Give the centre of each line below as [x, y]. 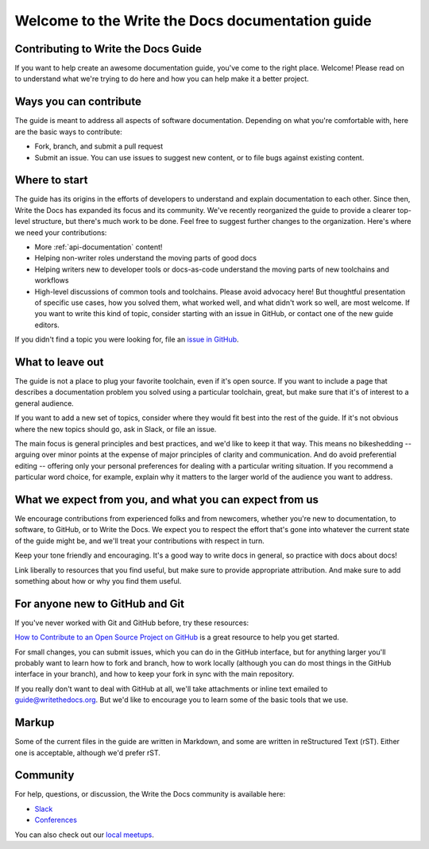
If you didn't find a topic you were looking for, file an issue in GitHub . [127, 340]
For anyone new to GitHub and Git [99, 604]
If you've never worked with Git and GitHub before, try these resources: [132, 623]
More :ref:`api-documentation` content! [99, 247]
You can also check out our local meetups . [84, 835]
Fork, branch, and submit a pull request [99, 146]
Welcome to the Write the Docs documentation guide [193, 21]
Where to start [51, 180]
